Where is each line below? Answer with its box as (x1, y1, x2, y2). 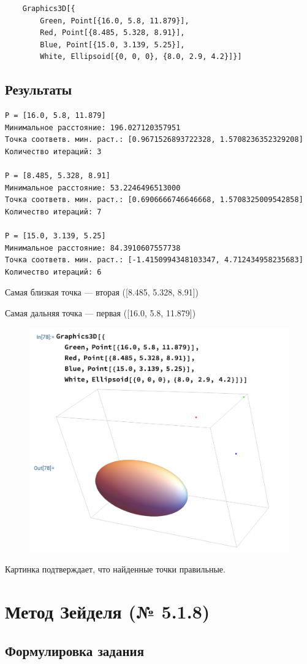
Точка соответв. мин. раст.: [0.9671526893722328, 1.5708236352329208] (5, 135, 303, 144)
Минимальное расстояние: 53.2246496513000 (5, 183, 181, 192)
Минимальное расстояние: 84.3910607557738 (5, 243, 181, 252)
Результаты (5, 80, 72, 99)
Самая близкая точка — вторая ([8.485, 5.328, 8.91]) (5, 286, 199, 299)
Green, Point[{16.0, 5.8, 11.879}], (40, 16, 189, 25)
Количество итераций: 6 (5, 267, 102, 276)
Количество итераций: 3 (5, 147, 102, 156)
